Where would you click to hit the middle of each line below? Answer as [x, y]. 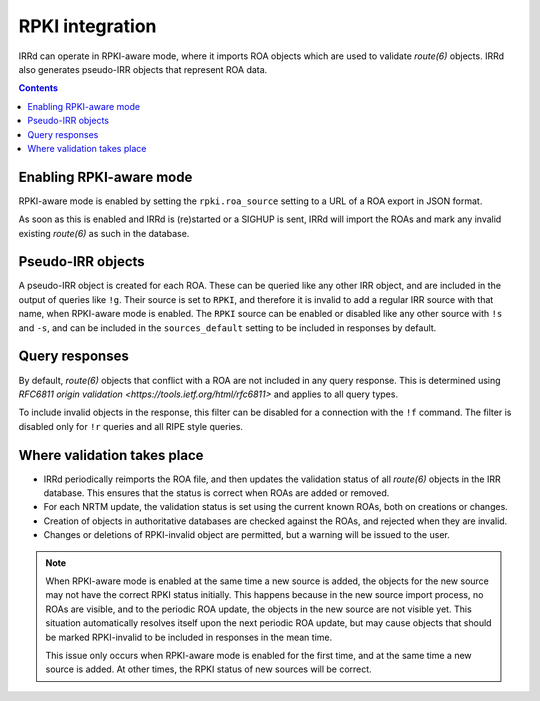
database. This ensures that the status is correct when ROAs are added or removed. [216, 493]
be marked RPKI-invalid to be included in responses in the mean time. [189, 637]
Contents [38, 88]
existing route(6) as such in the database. [104, 233]
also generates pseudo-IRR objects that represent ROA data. [143, 69]
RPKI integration [87, 26]
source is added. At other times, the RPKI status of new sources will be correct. [208, 669]
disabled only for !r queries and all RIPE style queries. [131, 426]
